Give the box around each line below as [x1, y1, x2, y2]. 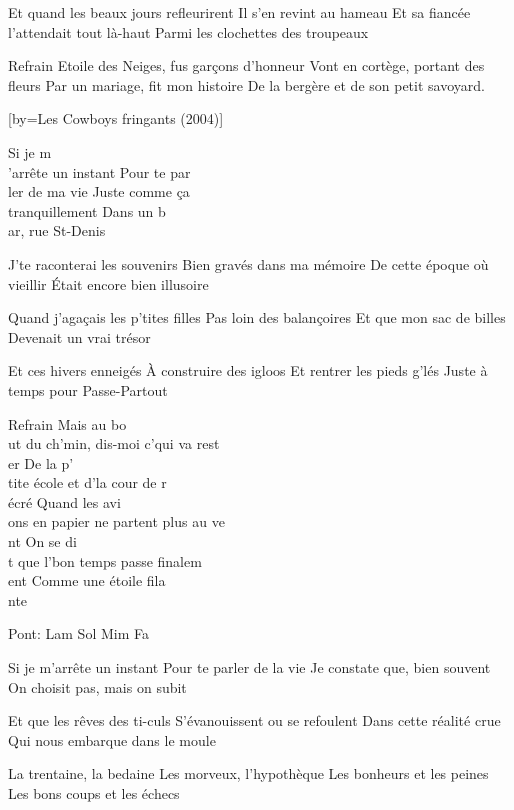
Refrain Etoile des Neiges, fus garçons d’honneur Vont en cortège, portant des [8, 55, 485, 76]
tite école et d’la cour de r [8, 472, 167, 493]
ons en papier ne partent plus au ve [8, 511, 225, 532]
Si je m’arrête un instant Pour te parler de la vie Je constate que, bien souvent [8, 657, 491, 678]
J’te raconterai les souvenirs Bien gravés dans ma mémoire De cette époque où [8, 253, 489, 274]
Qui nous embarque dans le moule [8, 729, 216, 750]
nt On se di [8, 531, 77, 552]
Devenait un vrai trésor [8, 326, 151, 347]
